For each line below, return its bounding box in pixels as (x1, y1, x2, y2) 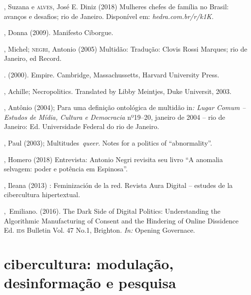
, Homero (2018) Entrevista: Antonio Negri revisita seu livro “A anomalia (4, 154, 223, 164)
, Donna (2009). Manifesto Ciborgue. (4, 27, 114, 37)
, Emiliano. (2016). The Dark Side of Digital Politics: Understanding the (4, 205, 220, 216)
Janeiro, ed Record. (4, 53, 62, 63)
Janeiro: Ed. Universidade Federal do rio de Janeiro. (4, 121, 159, 131)
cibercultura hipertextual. (4, 189, 80, 200)
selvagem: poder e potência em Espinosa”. (4, 164, 128, 174)
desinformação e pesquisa (4, 273, 176, 293)
